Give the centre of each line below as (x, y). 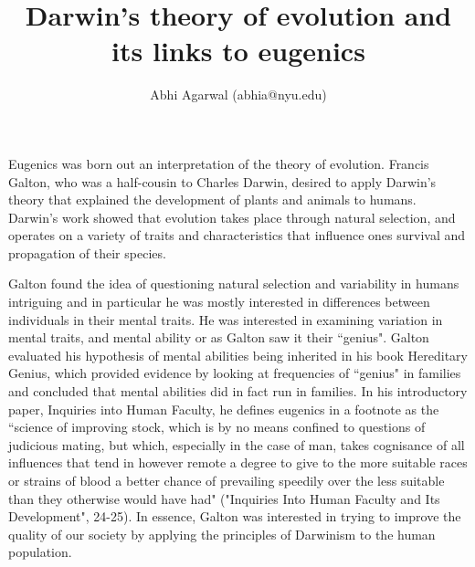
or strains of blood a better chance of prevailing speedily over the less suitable (227, 480)
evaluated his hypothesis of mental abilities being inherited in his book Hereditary (238, 355)
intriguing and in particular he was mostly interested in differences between (219, 302)
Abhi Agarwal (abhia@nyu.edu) (238, 94)
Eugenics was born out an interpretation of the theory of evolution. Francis (219, 163)
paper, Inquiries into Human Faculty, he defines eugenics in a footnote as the (224, 409)
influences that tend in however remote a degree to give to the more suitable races (238, 462)
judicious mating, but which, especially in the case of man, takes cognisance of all (237, 444)
